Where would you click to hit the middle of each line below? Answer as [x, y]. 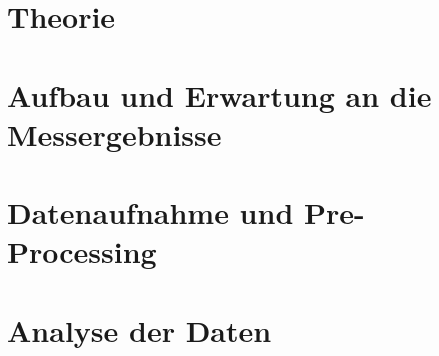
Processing [82, 251]
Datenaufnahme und [150, 212]
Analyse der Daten [139, 329]
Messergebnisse [114, 133]
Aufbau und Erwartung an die [219, 94]
